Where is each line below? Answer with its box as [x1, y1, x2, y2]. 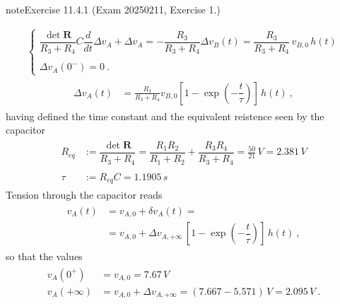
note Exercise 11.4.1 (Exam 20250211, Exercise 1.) [6, 2, 221, 16]
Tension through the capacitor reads [6, 187, 163, 202]
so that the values [6, 249, 83, 264]
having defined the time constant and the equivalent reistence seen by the [6, 108, 324, 123]
